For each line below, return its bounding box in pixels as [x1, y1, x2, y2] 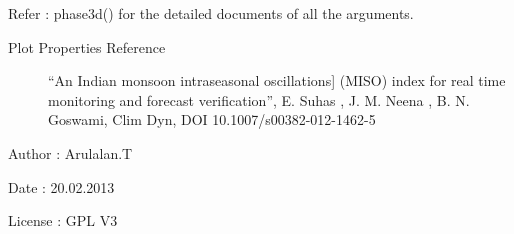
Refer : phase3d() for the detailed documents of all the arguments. [8, 3, 414, 23]
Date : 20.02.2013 [8, 176, 115, 197]
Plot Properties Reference [8, 36, 166, 57]
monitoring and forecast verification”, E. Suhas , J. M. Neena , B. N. [48, 89, 470, 110]
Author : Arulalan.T [8, 142, 133, 163]
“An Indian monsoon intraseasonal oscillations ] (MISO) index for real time [48, 70, 506, 91]
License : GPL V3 [8, 210, 118, 231]
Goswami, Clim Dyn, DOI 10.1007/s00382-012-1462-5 [48, 109, 376, 130]
